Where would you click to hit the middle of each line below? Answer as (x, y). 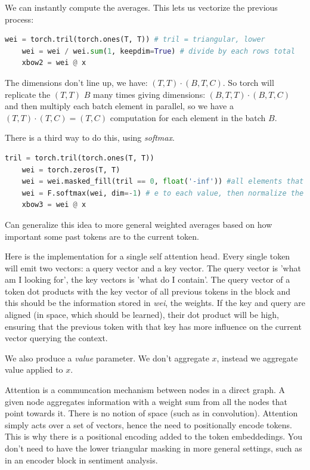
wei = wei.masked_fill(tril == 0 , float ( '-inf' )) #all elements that (163, 182)
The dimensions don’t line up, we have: (76, 82)
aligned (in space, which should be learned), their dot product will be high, (142, 315)
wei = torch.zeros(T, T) (71, 170)
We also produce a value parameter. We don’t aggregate (107, 358)
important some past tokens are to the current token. (102, 236)
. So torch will (248, 82)
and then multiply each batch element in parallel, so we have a (119, 106)
